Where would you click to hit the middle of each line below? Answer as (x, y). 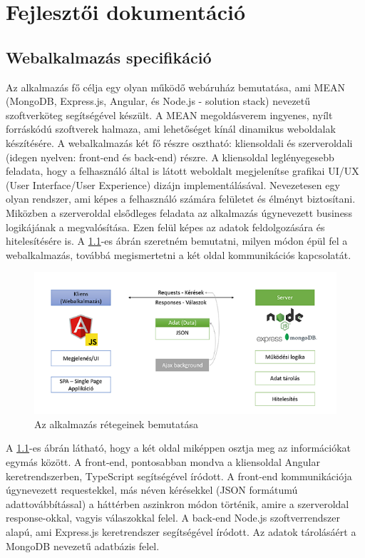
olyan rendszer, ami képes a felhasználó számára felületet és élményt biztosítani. (181, 199)
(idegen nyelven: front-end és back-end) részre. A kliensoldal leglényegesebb (170, 157)
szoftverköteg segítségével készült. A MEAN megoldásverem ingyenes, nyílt (169, 115)
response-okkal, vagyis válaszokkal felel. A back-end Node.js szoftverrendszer (173, 518)
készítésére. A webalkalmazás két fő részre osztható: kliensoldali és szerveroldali (179, 142)
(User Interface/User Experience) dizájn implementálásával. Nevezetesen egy (173, 184)
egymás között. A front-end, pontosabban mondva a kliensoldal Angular (163, 461)
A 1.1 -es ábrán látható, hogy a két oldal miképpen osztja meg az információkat (179, 448)
